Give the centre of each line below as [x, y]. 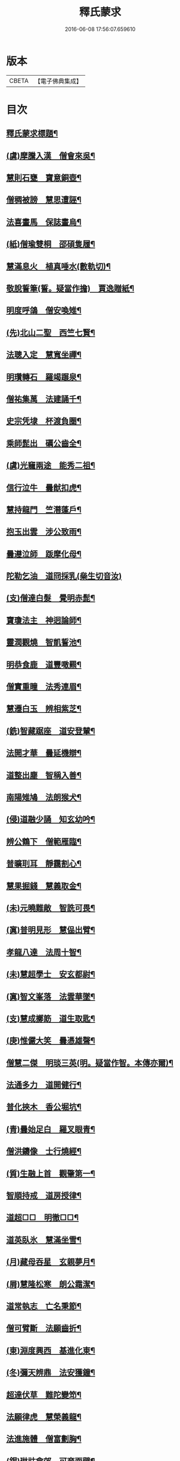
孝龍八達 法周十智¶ [44, 952]
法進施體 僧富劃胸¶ [44, 1439]
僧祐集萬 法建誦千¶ [44, 399]
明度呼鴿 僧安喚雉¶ [44, 311]
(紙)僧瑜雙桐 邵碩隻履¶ [51, 244]
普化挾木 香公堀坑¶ [44, 1107]
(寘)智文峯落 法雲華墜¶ [51, 996]
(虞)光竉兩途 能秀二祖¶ [51, 466]
